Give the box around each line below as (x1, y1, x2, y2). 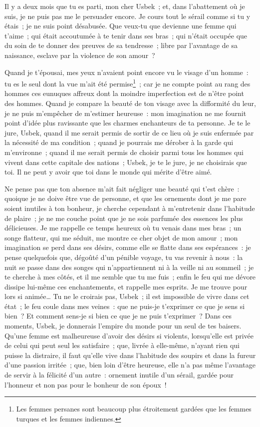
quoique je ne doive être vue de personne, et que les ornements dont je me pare (4, 193, 247, 203)
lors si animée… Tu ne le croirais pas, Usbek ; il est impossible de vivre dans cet (4, 291, 250, 301)
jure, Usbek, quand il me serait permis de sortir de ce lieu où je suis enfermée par (4, 127, 254, 137)
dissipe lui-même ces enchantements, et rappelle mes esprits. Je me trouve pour (4, 281, 248, 291)
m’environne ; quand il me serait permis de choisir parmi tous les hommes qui (4, 146, 244, 157)
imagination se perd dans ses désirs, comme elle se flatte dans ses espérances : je (4, 242, 251, 252)
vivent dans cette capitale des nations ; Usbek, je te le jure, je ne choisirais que (4, 156, 247, 167)
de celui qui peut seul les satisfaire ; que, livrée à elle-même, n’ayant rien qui (4, 340, 240, 350)
